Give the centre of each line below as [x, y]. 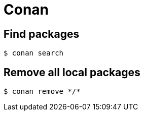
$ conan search [34, 53]
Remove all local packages [72, 72]
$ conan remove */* [42, 92]
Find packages [42, 34]
